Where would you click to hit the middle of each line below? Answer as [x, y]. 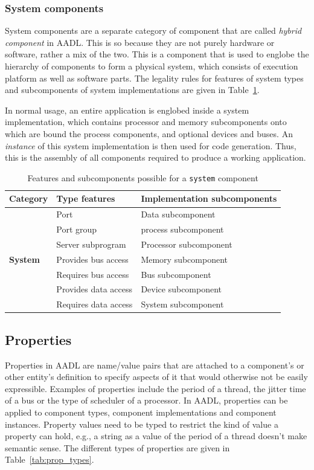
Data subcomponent [178, 214]
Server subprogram [91, 244]
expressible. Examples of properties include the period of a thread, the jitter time [155, 388]
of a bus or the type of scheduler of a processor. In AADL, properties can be [146, 400]
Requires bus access [93, 274]
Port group [77, 229]
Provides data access [95, 289]
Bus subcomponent [176, 274]
